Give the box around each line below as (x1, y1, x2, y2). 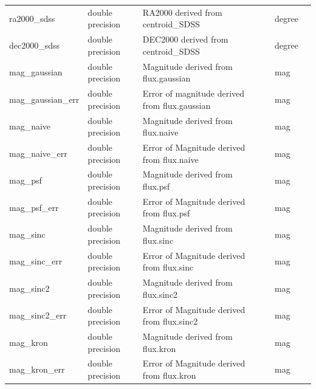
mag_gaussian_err (9, 92, 80, 105)
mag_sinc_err (9, 255, 63, 267)
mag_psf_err (9, 201, 59, 213)
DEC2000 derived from (142, 33, 228, 46)
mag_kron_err (9, 363, 65, 376)
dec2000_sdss (9, 38, 60, 51)
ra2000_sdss (9, 12, 55, 24)
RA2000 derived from (142, 5, 222, 18)
